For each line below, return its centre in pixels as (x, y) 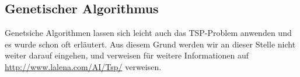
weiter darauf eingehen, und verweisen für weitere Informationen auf (127, 55)
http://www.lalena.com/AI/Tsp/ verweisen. (83, 66)
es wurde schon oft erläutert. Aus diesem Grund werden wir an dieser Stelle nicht (150, 44)
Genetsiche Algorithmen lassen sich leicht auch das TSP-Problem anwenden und (148, 33)
